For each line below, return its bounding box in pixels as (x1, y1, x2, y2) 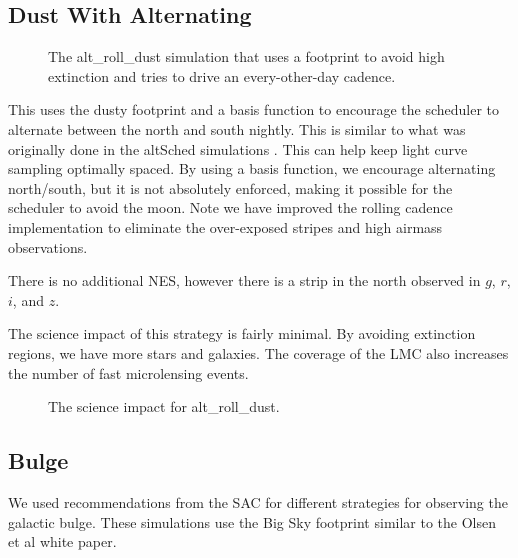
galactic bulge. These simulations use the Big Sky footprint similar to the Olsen (8, 511, 496, 532)
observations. (8, 236, 88, 257)
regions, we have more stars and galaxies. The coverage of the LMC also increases (8, 342, 509, 363)
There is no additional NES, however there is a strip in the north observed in (8, 270, 481, 291)
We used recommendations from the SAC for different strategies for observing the (8, 491, 508, 512)
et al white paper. (8, 531, 117, 552)
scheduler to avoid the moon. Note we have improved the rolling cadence (8, 197, 453, 218)
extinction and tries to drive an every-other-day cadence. (48, 65, 396, 86)
